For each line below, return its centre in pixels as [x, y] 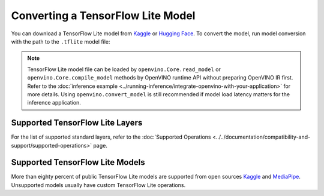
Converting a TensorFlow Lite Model [103, 16]
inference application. [54, 103]
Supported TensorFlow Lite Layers [77, 123]
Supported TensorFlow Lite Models [78, 162]
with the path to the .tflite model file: [61, 41]
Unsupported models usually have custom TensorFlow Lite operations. [98, 185]
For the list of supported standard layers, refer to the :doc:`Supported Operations [111, 137]
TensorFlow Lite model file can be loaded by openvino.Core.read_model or [124, 69]
